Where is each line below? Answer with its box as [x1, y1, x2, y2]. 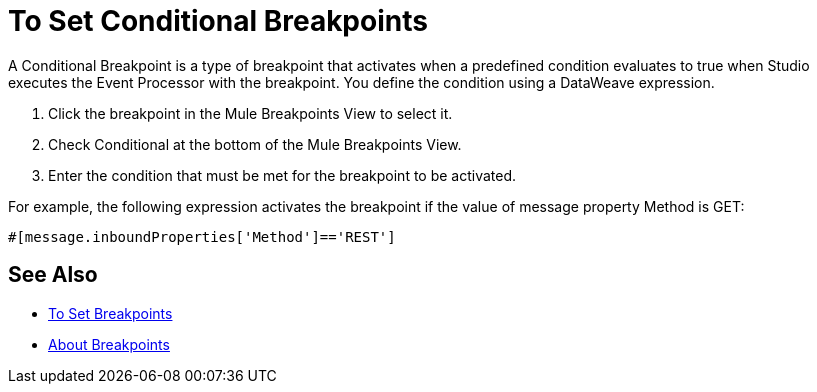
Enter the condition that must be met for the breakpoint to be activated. [48, 166, 517, 184]
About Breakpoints [48, 335, 170, 353]
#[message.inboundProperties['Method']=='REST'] [8, 228, 396, 245]
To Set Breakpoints [48, 304, 173, 322]
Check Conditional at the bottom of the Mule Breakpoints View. [48, 135, 462, 153]
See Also [8, 262, 98, 288]
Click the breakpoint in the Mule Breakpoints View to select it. [48, 104, 453, 122]
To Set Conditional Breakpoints [8, 4, 428, 38]
